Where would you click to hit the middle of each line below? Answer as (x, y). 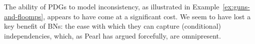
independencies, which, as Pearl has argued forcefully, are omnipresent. (112, 35)
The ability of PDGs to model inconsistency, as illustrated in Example (112, 6)
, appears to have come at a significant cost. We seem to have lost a (147, 16)
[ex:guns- (236, 6)
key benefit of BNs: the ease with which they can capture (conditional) (112, 26)
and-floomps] (24, 16)
